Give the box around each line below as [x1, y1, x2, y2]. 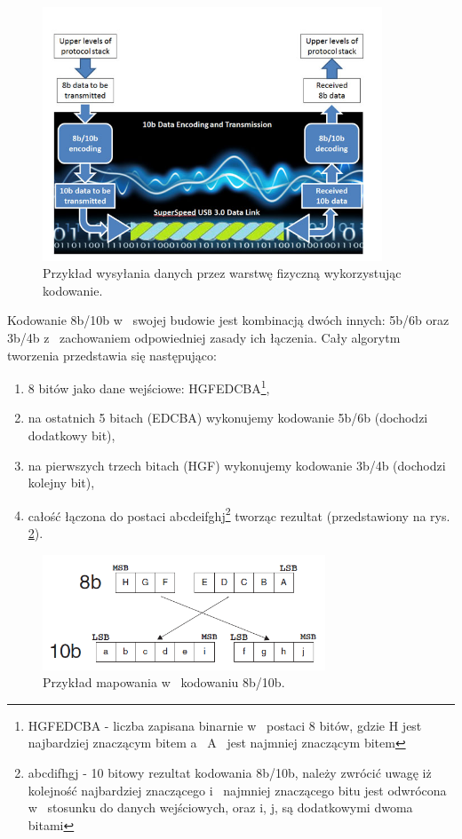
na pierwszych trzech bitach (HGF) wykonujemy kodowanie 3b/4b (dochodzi [28, 455, 446, 474]
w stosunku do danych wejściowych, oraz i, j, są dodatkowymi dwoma [28, 798, 413, 817]
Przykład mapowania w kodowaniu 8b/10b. [43, 673, 285, 692]
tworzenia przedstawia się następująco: [7, 345, 217, 364]
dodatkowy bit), [28, 425, 115, 444]
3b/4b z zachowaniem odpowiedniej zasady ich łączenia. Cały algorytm [7, 328, 401, 346]
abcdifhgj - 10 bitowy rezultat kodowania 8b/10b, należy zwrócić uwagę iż [28, 763, 432, 781]
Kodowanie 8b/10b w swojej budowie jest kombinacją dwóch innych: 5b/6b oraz [7, 311, 450, 329]
